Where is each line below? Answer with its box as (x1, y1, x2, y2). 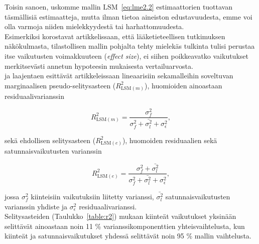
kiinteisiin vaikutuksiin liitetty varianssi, (31, 191, 154, 202)
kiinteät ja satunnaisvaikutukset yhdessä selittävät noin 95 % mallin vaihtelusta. (5, 230, 251, 241)
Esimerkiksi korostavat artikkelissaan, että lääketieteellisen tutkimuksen (5, 31, 225, 41)
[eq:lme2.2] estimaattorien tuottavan (121, 2, 233, 12)
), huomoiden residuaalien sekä (122, 135, 217, 145)
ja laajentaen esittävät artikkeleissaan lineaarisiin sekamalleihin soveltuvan (5, 70, 233, 81)
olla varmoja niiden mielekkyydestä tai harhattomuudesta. (5, 21, 184, 32)
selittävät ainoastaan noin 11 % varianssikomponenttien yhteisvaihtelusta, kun (5, 220, 245, 231)
